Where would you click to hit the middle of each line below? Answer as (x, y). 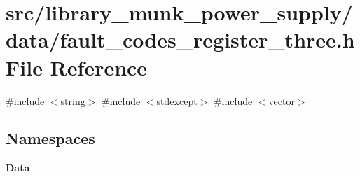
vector (282, 100)
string (73, 100)
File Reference (77, 67)
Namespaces (50, 138)
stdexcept (177, 100)
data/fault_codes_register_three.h (180, 40)
